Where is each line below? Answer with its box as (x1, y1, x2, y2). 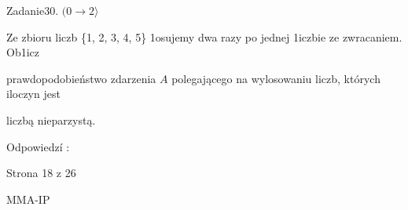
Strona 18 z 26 (6, 165, 76, 181)
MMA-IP (6, 190, 50, 207)
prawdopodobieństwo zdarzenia (6, 70, 156, 86)
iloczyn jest (6, 85, 61, 102)
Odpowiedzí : (6, 138, 70, 154)
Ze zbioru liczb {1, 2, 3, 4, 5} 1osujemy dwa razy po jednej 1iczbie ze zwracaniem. (6, 28, 402, 45)
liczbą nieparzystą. (6, 111, 96, 128)
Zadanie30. (6, 2, 59, 18)
